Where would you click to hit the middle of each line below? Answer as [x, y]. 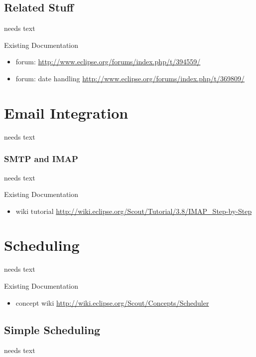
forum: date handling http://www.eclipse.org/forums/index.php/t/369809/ [130, 78]
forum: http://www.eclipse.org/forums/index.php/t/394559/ [108, 62]
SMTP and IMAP [41, 159]
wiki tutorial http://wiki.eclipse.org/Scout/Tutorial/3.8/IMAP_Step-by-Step [134, 211]
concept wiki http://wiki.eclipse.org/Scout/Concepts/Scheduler [112, 302]
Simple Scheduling [52, 329]
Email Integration [66, 112]
